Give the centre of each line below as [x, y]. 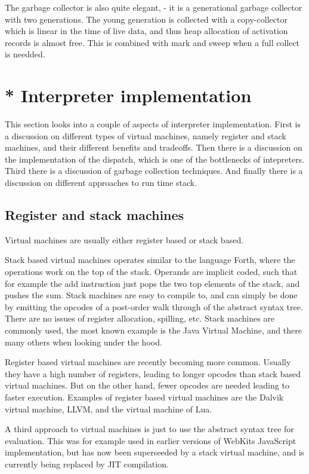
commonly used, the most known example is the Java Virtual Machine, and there [153, 330]
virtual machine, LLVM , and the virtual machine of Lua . [109, 409]
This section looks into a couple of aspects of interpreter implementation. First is [153, 124]
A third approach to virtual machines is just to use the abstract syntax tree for [149, 429]
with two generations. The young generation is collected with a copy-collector [146, 19]
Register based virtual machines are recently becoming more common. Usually [148, 362]
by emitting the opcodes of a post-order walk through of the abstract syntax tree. [154, 306]
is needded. [25, 54]
